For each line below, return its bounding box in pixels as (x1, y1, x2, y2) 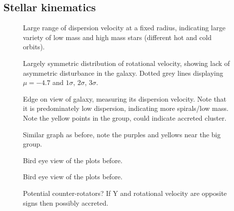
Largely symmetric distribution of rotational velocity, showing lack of (23, 58, 230, 68)
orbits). (23, 42, 45, 52)
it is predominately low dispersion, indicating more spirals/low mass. (23, 103, 229, 113)
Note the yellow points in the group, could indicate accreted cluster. (23, 112, 227, 123)
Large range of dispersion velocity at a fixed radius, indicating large (23, 22, 226, 33)
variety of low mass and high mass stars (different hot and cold (23, 32, 212, 42)
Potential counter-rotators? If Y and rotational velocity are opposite (23, 188, 227, 198)
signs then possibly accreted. (23, 197, 108, 208)
